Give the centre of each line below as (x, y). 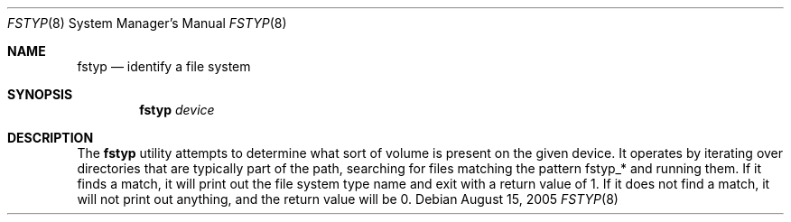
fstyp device (177, 110)
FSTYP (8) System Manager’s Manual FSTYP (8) (147, 23)
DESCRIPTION (51, 138)
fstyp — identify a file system (164, 66)
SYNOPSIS (40, 94)
